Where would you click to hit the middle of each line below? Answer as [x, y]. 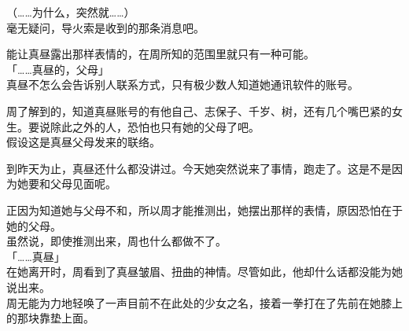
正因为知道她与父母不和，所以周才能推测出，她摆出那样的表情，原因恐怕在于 [204, 210]
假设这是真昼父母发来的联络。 [83, 142]
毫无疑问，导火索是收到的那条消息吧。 [105, 27]
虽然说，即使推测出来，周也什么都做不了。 [116, 241]
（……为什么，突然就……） [71, 12]
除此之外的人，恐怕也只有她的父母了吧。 [155, 126]
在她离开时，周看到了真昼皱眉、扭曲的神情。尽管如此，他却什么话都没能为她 [204, 272]
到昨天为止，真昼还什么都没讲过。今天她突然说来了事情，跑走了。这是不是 [199, 168]
